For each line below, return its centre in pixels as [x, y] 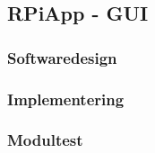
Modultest [45, 140]
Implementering [66, 99]
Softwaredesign [62, 57]
